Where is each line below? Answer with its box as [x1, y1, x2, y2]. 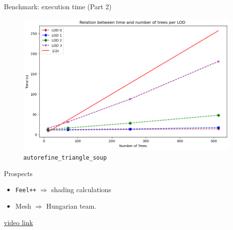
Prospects [4, 168, 33, 178]
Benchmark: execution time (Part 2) [4, 1, 112, 11]
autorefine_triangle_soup [23, 154, 107, 162]
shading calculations [51, 184, 111, 195]
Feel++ [15, 187, 36, 194]
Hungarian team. [46, 200, 97, 211]
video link [4, 217, 33, 227]
